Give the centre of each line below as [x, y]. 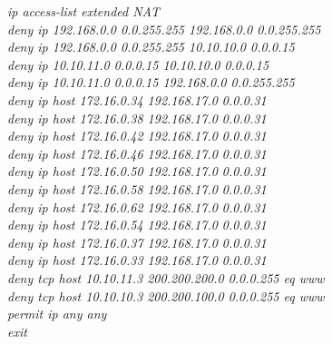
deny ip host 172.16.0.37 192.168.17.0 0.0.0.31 [137, 242]
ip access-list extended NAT [83, 11]
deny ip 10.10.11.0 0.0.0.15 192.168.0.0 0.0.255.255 [151, 82]
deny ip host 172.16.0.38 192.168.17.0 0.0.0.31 [137, 118]
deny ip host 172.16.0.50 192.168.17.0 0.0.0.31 [137, 171]
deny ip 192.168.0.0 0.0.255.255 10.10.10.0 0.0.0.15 [151, 47]
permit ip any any [57, 314]
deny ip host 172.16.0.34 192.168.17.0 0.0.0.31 [137, 99]
